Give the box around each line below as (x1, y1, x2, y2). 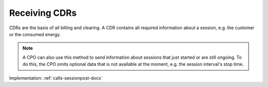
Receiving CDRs (9, 7, 77, 18)
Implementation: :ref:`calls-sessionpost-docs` (9, 75, 103, 81)
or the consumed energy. (9, 31, 61, 37)
